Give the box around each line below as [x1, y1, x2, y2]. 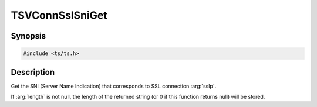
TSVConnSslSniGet [11, 9, 108, 22]
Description [11, 67, 55, 77]
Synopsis [11, 31, 46, 41]
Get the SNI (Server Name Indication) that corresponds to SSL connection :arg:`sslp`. [11, 82, 217, 89]
